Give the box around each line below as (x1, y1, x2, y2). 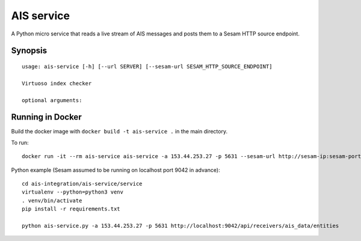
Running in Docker (11, 112, 82, 123)
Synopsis (11, 46, 48, 56)
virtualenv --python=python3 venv (22, 189, 123, 195)
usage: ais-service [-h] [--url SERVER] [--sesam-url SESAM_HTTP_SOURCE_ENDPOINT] (22, 63, 273, 70)
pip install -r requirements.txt (22, 206, 120, 213)
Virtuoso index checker (22, 80, 92, 87)
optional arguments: (22, 97, 82, 103)
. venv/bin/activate (22, 197, 82, 204)
